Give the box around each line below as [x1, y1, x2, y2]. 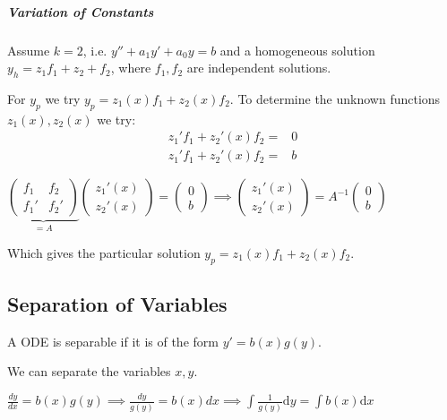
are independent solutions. [186, 58, 331, 77]
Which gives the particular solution [7, 243, 201, 261]
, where [110, 58, 151, 77]
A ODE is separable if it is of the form [7, 331, 219, 350]
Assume [7, 40, 50, 59]
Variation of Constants [7, 2, 154, 21]
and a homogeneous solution [219, 40, 375, 59]
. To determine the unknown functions [229, 89, 441, 107]
